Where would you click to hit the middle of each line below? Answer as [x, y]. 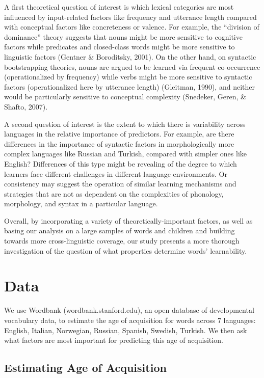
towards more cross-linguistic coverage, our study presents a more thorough [122, 241]
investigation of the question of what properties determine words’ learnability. [126, 250]
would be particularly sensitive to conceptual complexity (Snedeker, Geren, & [125, 97]
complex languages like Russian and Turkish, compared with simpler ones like [125, 154]
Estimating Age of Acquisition [85, 368]
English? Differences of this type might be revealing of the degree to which [121, 163]
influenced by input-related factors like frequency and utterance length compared [130, 17]
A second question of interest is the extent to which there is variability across [125, 124]
